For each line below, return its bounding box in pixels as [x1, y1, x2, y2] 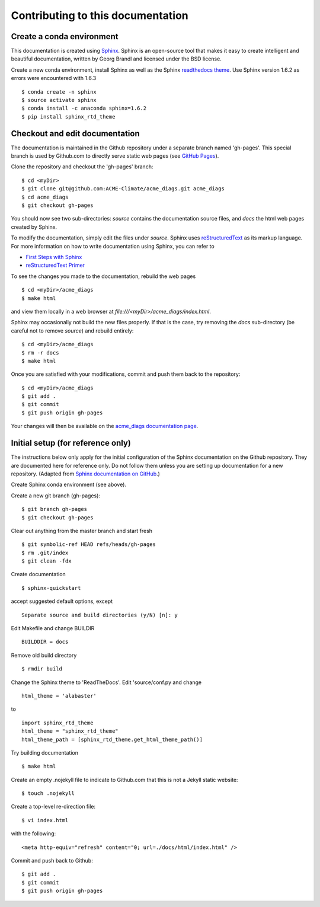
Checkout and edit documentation [11, 128, 140, 139]
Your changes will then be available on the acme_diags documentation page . [11, 423, 199, 430]
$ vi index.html [21, 817, 69, 823]
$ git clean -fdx [21, 558, 72, 564]
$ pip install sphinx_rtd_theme [21, 113, 116, 120]
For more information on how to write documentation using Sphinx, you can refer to [11, 242, 215, 250]
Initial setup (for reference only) [11, 438, 132, 448]
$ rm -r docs [21, 349, 59, 356]
